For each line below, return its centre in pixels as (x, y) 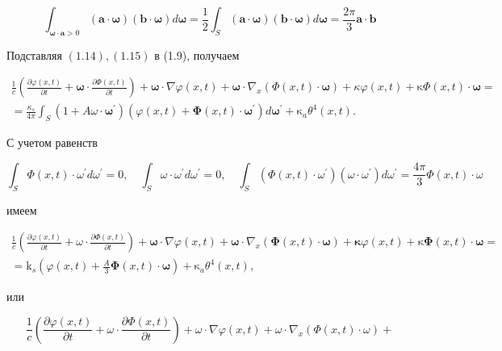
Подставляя (34, 54)
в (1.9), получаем (197, 54)
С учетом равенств (52, 142)
